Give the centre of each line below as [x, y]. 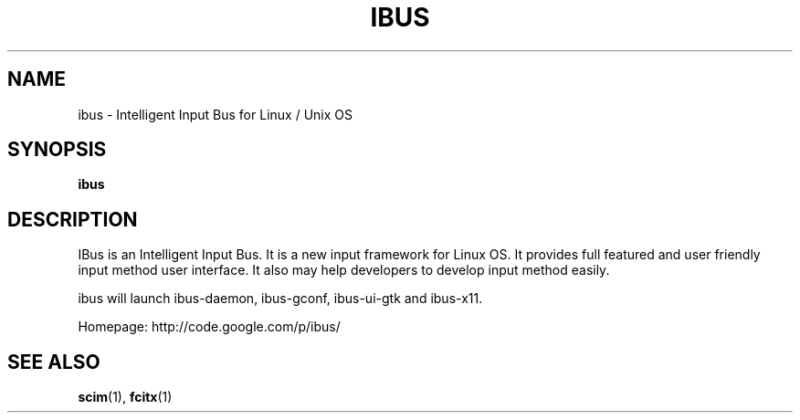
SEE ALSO [54, 362]
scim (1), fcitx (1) [125, 397]
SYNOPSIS [57, 150]
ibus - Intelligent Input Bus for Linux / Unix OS [215, 114]
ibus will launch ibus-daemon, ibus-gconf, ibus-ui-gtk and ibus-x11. [280, 299]
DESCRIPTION [73, 219]
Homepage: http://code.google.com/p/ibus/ [209, 327]
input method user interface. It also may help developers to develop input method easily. [344, 270]
